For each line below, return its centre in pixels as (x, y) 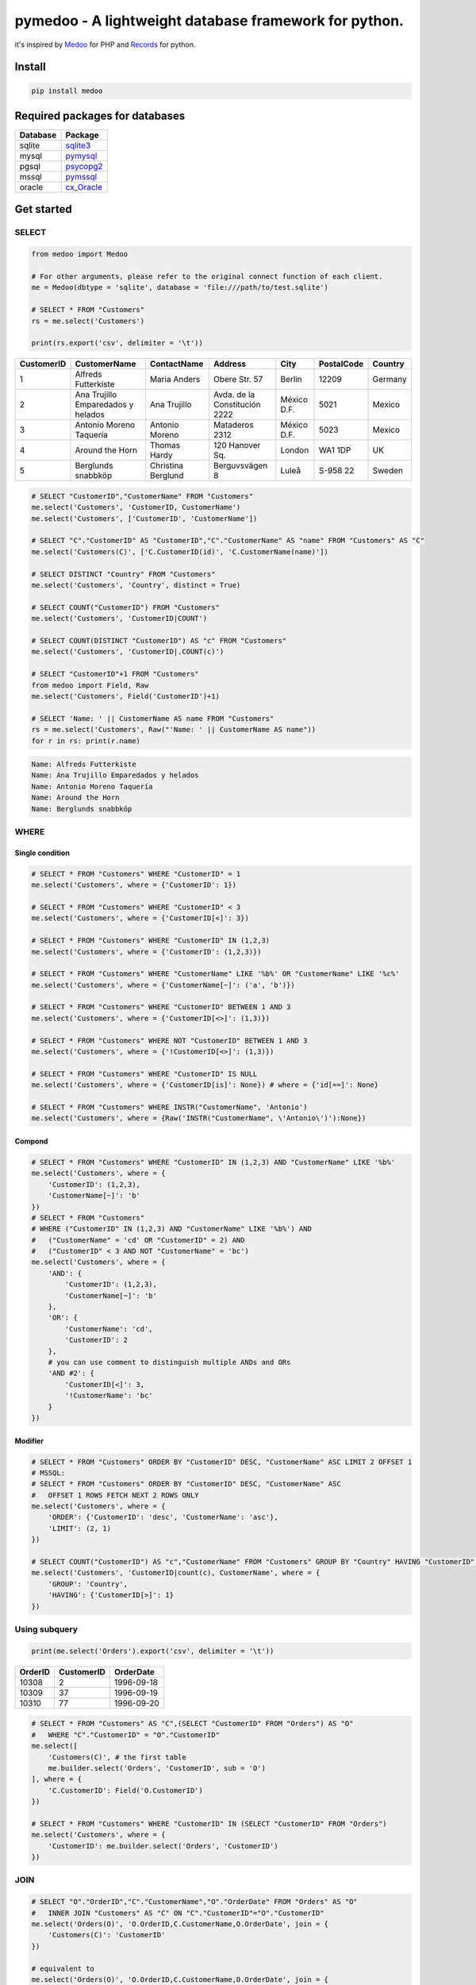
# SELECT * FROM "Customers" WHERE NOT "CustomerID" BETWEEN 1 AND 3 (169, 1041)
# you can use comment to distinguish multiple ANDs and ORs (169, 1362)
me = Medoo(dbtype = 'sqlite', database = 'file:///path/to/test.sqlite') (180, 287)
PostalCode (341, 364)
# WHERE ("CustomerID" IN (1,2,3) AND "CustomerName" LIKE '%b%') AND (172, 1229)
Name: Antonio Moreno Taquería (92, 786)
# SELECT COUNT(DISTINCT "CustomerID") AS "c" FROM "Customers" (159, 640)
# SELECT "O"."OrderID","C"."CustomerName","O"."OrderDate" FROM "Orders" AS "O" (195, 1902)
